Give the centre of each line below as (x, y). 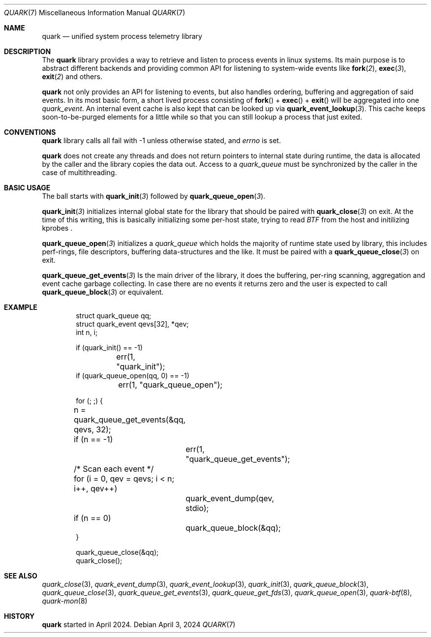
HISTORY (19, 616)
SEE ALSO (21, 576)
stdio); (197, 508)
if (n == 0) (92, 518)
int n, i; (87, 332)
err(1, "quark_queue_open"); (170, 385)
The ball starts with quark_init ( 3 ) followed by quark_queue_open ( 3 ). (154, 196)
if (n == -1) (93, 439)
